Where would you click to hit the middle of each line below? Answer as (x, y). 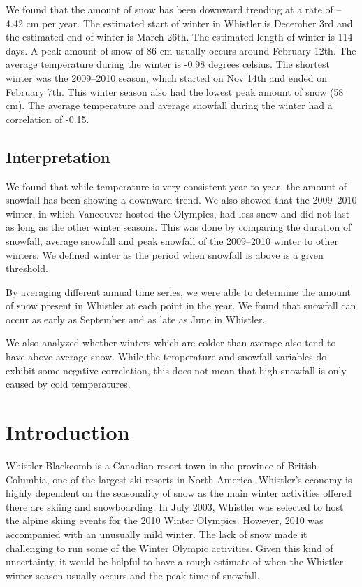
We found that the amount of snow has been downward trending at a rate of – (174, 9)
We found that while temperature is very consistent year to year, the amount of (176, 186)
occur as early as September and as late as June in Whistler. (136, 319)
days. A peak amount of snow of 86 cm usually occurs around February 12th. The (181, 50)
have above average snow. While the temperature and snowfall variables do (166, 356)
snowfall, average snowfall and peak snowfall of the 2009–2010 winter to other (172, 240)
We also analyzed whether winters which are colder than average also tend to (171, 342)
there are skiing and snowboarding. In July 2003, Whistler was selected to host (175, 506)
